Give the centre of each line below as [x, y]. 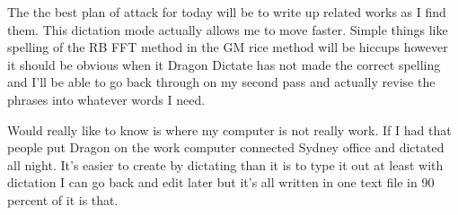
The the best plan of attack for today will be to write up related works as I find [227, 12]
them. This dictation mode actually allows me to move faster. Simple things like [228, 29]
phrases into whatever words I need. [106, 99]
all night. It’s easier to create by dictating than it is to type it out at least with [225, 164]
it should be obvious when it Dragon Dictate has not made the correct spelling [224, 64]
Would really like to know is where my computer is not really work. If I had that [229, 129]
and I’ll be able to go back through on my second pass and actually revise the [221, 82]
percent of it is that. [63, 199]
